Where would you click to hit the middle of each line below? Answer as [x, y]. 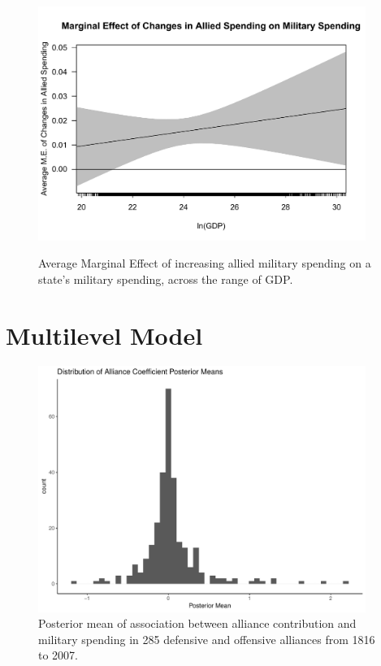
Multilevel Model [104, 335]
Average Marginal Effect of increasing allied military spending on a [205, 263]
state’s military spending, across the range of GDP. [166, 279]
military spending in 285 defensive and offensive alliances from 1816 [207, 639]
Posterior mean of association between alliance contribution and [197, 623]
